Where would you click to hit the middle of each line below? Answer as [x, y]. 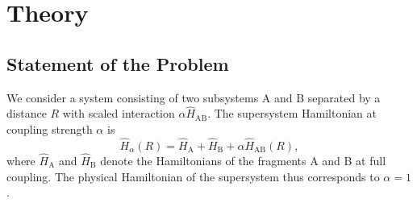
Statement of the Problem [118, 63]
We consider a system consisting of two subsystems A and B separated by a [194, 97]
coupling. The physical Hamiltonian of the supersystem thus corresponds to [193, 176]
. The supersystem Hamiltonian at [292, 113]
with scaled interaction [119, 113]
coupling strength [50, 128]
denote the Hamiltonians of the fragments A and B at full [243, 161]
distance [27, 113]
